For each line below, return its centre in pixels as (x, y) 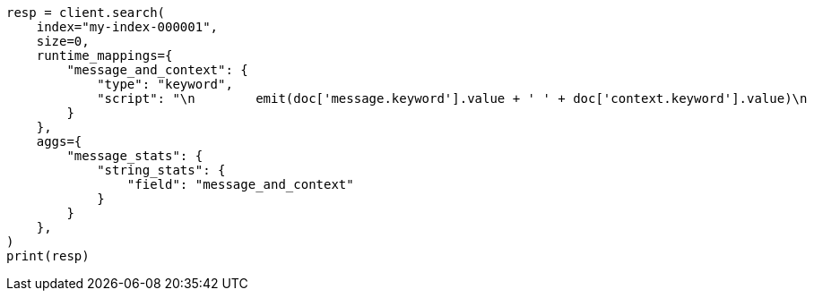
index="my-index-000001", (127, 27)
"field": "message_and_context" (240, 184)
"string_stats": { (161, 170)
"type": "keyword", (165, 84)
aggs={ (59, 141)
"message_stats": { (135, 156)
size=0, (63, 41)
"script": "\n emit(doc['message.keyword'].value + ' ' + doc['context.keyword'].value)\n (452, 98)
